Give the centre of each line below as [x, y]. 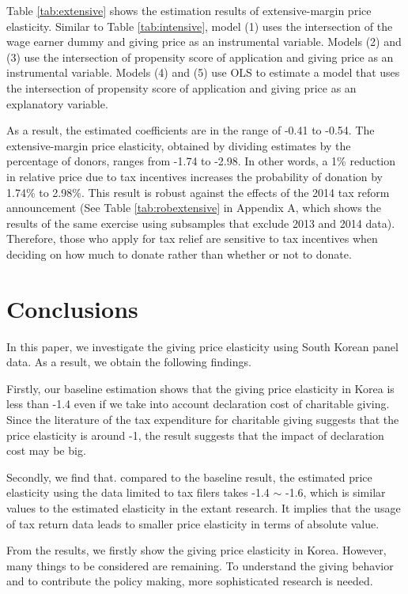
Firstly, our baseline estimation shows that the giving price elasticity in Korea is [200, 388]
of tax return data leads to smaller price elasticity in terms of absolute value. [193, 523]
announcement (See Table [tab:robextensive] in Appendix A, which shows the [194, 208]
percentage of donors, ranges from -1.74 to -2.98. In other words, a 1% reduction [201, 161]
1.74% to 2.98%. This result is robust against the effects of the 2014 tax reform [198, 192]
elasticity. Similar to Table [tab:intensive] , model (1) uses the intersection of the [200, 26]
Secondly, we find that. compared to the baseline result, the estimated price [189, 477]
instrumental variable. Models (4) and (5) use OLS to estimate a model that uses [203, 72]
